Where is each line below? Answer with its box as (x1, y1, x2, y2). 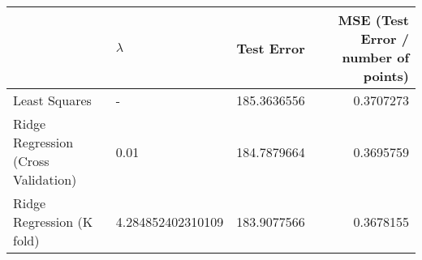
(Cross (13, 151, 50, 170)
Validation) (13, 170, 77, 189)
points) (363, 66, 409, 85)
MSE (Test (338, 11, 409, 29)
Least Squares (13, 91, 92, 109)
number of (342, 48, 409, 66)
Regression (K (13, 212, 93, 231)
